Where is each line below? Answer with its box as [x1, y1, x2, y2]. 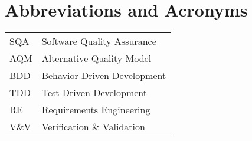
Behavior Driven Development [41, 68, 166, 83]
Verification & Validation [41, 120, 145, 134]
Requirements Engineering [41, 103, 150, 117]
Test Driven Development [41, 86, 148, 100]
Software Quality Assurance [41, 34, 156, 48]
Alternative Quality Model [41, 51, 152, 65]
